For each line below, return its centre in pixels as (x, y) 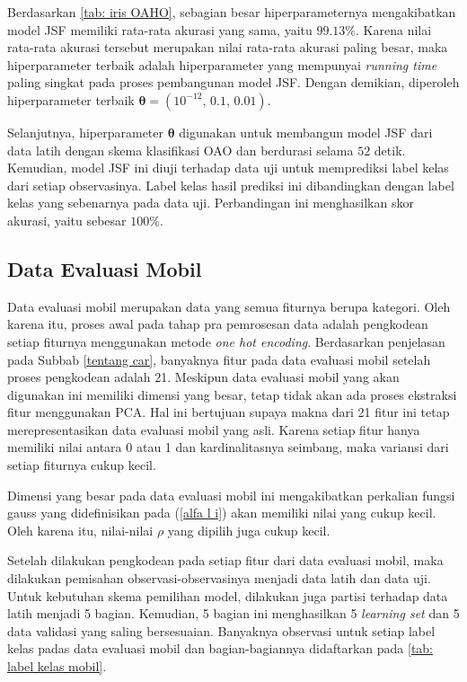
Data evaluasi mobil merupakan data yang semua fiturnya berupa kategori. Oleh (229, 306)
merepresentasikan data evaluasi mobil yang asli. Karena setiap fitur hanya (214, 429)
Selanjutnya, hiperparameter (85, 132)
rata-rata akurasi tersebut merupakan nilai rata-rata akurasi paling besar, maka (228, 47)
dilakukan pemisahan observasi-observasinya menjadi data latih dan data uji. (219, 578)
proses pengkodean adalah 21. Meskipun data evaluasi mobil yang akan (203, 377)
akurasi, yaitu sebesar (67, 220)
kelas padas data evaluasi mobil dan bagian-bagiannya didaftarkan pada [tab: (220, 648)
